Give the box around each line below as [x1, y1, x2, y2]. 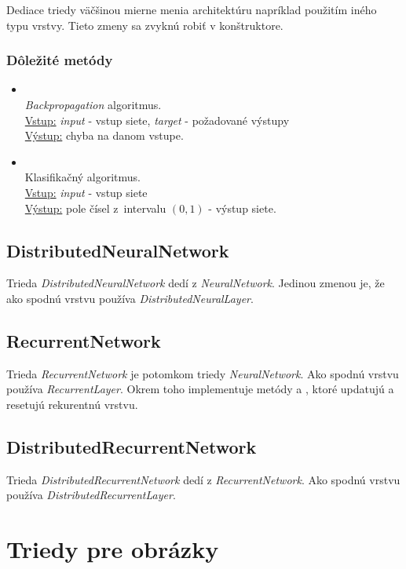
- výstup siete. [208, 199, 276, 216]
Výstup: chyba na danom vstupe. [24, 127, 184, 144]
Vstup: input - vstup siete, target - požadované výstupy [24, 111, 290, 128]
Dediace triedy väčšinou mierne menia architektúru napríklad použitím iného [6, 2, 377, 17]
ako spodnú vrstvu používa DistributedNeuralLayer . [6, 290, 254, 306]
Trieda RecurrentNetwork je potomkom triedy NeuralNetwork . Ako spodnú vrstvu [6, 365, 399, 381]
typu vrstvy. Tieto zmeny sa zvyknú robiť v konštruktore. [6, 16, 283, 33]
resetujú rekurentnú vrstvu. [6, 396, 138, 412]
